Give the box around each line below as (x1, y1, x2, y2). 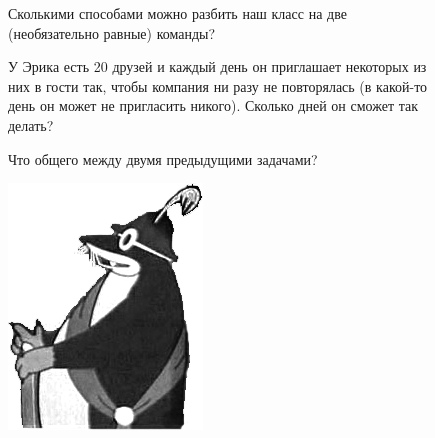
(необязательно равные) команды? (8, 22, 216, 43)
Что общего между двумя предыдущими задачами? (8, 148, 318, 169)
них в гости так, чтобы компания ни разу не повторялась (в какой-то (8, 75, 428, 96)
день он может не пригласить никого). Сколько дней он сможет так (8, 95, 418, 116)
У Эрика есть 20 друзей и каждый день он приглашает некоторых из (8, 56, 427, 77)
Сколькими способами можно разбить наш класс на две (8, 3, 347, 23)
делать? (8, 114, 54, 135)
